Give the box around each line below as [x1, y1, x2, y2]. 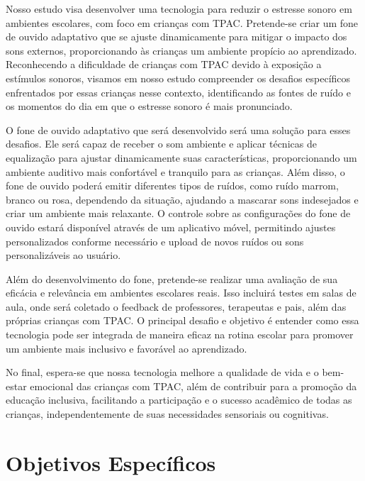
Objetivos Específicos [6, 448, 216, 477]
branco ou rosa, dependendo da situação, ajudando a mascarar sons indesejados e [6, 192, 359, 206]
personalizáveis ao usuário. [6, 248, 121, 262]
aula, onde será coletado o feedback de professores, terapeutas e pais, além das [6, 299, 347, 314]
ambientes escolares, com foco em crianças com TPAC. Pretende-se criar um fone [6, 15, 359, 30]
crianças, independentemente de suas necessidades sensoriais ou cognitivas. [6, 407, 329, 421]
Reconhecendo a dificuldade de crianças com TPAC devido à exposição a [6, 57, 322, 72]
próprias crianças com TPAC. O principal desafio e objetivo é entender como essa [6, 313, 359, 328]
